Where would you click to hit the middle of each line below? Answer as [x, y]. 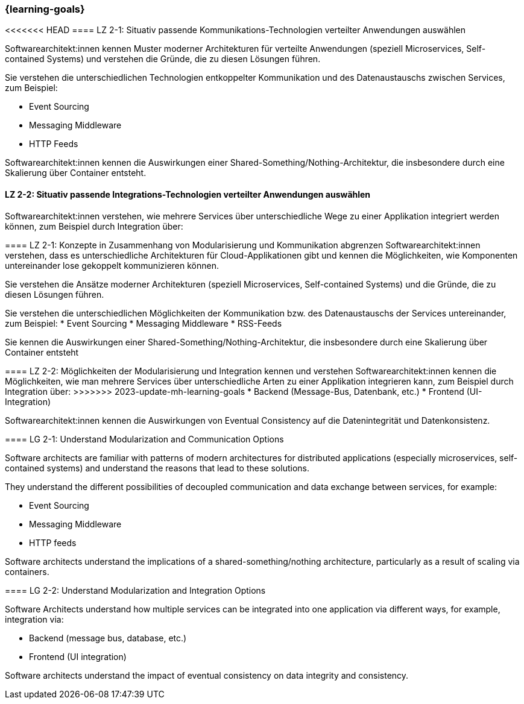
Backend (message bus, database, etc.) [108, 638]
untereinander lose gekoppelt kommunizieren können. [112, 265]
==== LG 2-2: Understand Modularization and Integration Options [135, 590]
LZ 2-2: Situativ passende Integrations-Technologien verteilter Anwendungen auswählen [188, 194]
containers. [27, 571]
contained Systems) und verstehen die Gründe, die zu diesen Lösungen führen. [163, 59]
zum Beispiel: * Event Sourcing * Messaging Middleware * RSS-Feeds [144, 323]
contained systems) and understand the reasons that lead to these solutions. [157, 468]
